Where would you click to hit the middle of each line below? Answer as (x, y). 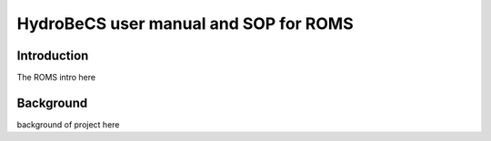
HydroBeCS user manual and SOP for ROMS (185, 23)
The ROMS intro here (56, 78)
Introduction (53, 56)
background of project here (68, 124)
